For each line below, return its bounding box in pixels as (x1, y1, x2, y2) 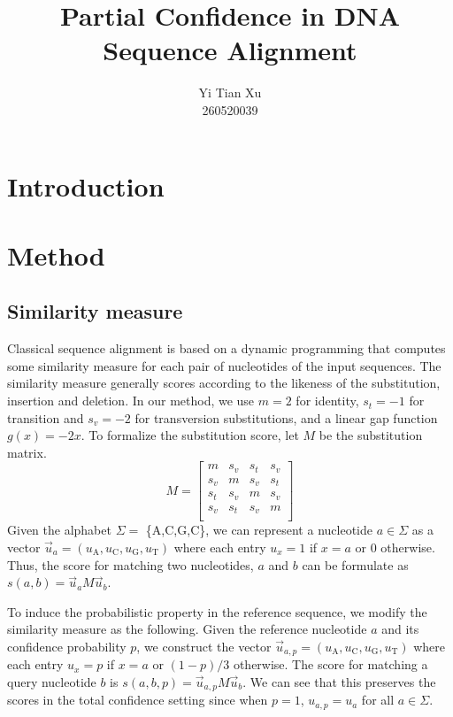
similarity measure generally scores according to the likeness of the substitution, (7, 374, 441, 392)
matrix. (7, 443, 47, 461)
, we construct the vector (136, 636, 272, 655)
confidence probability (7, 636, 127, 655)
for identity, (296, 391, 359, 410)
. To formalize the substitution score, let (81, 426, 299, 444)
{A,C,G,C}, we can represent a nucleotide (145, 520, 372, 539)
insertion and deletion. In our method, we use (7, 391, 255, 410)
